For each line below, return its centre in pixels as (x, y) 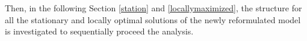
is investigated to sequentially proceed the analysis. (99, 31)
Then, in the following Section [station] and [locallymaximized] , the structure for (153, 8)
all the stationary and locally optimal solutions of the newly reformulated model (153, 19)
